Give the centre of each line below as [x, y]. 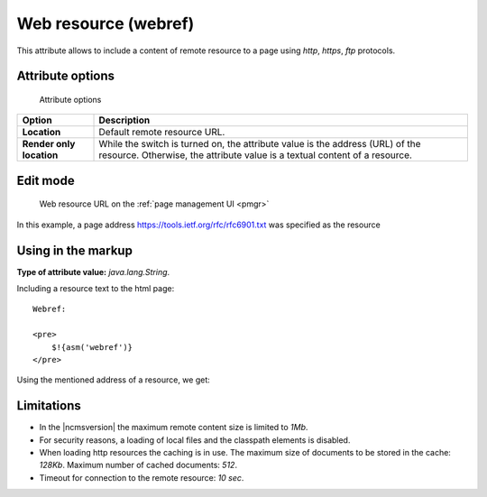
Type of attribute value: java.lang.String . [93, 272]
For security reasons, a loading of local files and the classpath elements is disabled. [195, 440]
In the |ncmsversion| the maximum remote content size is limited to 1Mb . [174, 428]
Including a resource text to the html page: [96, 289]
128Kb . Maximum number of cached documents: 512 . [138, 465]
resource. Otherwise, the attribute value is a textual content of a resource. [255, 155]
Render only [49, 144]
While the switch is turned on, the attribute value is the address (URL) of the [260, 144]
